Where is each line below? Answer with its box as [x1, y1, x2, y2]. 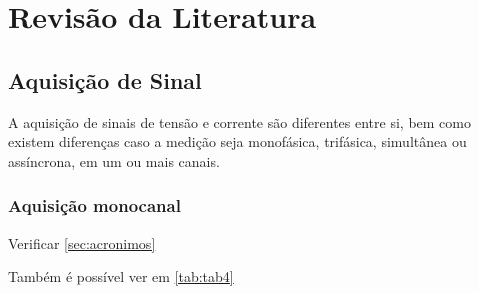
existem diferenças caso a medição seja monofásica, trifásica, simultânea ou [8, 131, 467, 152]
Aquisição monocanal [8, 193, 181, 218]
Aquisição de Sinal [8, 64, 202, 95]
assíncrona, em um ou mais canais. [8, 150, 220, 171]
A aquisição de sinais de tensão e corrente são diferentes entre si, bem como [8, 111, 471, 132]
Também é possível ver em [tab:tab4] [8, 266, 234, 287]
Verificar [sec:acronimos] [8, 232, 156, 253]
